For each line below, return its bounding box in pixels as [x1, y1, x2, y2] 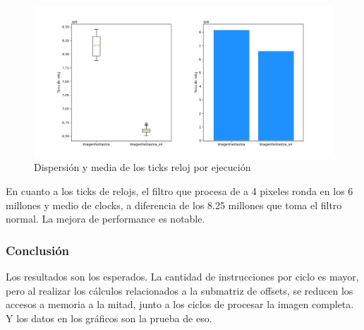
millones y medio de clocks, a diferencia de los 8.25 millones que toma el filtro [6, 197, 342, 212]
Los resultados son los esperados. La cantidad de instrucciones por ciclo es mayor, [6, 269, 359, 284]
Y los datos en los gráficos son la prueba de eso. [6, 310, 212, 325]
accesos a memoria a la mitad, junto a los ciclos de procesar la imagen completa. [6, 297, 354, 312]
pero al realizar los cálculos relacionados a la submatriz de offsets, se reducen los [6, 283, 353, 297]
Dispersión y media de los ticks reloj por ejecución [34, 160, 251, 175]
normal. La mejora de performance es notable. [6, 211, 205, 226]
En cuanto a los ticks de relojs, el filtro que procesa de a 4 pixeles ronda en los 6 [6, 184, 353, 199]
